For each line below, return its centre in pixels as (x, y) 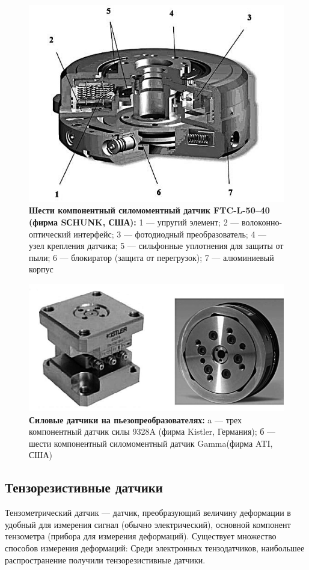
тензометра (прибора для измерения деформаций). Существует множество (141, 536)
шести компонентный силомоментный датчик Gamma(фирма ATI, (151, 443)
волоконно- (262, 222)
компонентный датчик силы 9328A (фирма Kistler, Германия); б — (152, 431)
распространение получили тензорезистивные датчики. (105, 559)
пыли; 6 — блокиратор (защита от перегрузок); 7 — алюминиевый (151, 257)
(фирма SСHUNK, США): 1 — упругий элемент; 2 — (134, 222)
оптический (50, 234)
